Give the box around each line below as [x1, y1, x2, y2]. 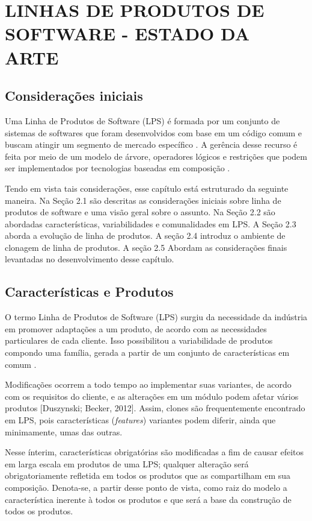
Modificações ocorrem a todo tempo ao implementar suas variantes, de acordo [5, 378, 292, 391]
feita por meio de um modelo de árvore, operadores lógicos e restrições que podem [5, 150, 307, 162]
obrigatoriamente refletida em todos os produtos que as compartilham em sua [5, 469, 291, 482]
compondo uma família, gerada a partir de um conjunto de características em [5, 346, 290, 359]
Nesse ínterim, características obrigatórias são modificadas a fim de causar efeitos [5, 446, 304, 458]
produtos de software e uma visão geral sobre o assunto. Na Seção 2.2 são [5, 206, 275, 218]
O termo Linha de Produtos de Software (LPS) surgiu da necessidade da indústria [5, 311, 308, 323]
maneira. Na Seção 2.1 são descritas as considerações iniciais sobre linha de [5, 194, 281, 206]
